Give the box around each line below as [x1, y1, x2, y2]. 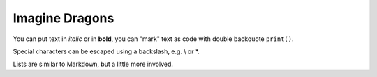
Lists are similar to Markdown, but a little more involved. [13, 60, 174, 69]
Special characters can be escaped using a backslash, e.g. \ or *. [13, 47, 200, 55]
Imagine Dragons [13, 10, 114, 26]
